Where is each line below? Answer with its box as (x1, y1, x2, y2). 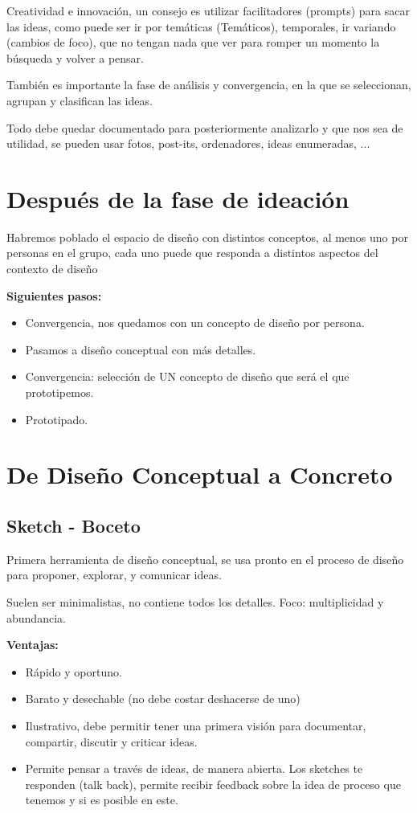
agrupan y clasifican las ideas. (6, 92, 153, 108)
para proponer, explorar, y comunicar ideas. (6, 566, 222, 583)
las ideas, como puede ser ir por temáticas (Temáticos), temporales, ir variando (6, 18, 396, 35)
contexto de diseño (6, 260, 98, 277)
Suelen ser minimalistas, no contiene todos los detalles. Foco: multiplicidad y (6, 593, 384, 610)
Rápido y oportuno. (25, 663, 122, 680)
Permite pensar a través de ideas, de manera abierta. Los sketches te (25, 760, 363, 777)
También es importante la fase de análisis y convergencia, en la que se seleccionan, (6, 76, 411, 93)
